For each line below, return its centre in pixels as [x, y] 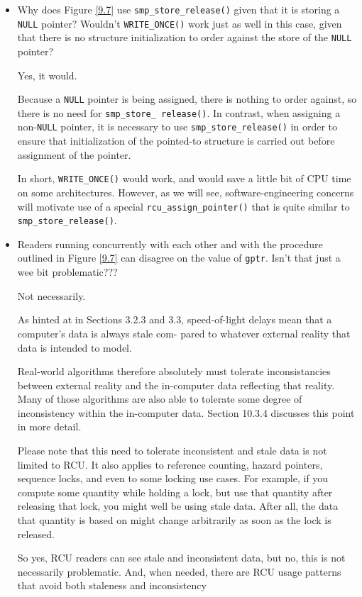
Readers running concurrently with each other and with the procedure [170, 244]
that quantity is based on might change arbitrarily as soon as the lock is [174, 520]
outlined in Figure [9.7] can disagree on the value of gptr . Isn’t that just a [179, 258]
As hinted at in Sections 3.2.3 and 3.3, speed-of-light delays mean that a [175, 319]
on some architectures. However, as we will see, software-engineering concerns [186, 192]
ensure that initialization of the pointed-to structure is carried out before [176, 141]
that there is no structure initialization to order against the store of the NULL [185, 37]
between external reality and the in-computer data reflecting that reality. [176, 385]
